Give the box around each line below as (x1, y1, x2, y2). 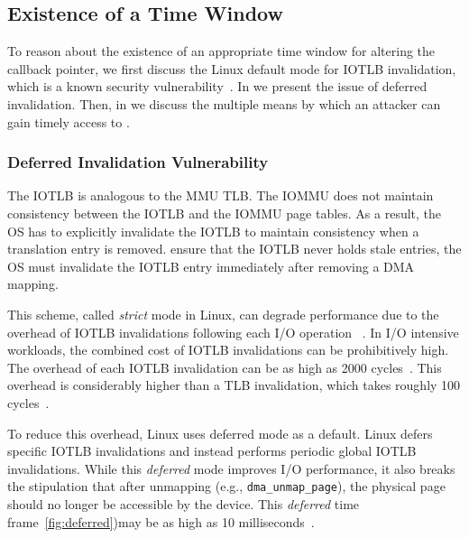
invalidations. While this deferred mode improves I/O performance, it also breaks (7, 459, 455, 478)
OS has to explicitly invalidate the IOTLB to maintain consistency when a (7, 221, 419, 240)
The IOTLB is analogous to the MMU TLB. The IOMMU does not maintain (7, 186, 434, 205)
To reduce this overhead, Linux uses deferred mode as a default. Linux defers (7, 423, 433, 442)
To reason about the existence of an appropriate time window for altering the (7, 42, 436, 60)
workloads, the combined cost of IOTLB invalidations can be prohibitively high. (7, 340, 449, 359)
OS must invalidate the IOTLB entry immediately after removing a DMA (7, 256, 415, 275)
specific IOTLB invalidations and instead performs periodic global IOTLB (7, 441, 417, 460)
